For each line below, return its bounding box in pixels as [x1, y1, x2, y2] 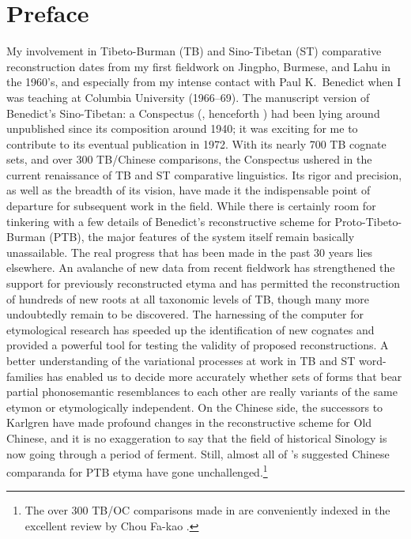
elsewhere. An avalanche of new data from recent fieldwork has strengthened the [6, 259, 395, 276]
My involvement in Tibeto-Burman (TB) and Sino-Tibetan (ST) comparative [6, 43, 382, 59]
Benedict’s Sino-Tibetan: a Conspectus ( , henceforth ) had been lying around [6, 104, 380, 121]
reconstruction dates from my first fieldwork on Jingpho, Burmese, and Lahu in [6, 58, 391, 74]
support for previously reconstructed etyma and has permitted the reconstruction [6, 275, 401, 292]
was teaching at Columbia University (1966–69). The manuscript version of [6, 89, 370, 105]
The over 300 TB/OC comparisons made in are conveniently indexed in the [25, 502, 390, 518]
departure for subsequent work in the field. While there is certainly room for [6, 198, 376, 214]
